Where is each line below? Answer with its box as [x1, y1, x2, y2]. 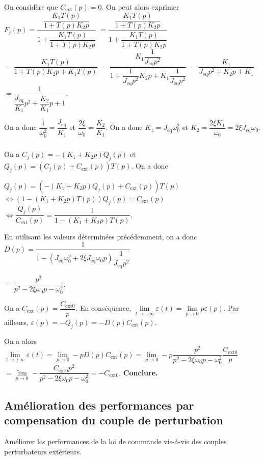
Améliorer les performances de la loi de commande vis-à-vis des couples [4, 436, 227, 447]
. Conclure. [119, 367, 158, 377]
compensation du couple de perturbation [4, 412, 223, 428]
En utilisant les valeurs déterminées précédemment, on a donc [4, 231, 197, 241]
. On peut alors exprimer [101, 2, 179, 12]
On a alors [4, 335, 37, 346]
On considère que [4, 2, 58, 12]
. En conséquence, [75, 303, 131, 313]
